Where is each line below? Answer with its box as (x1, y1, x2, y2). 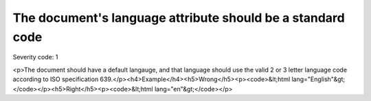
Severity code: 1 (12, 53, 58, 61)
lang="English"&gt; (291, 75, 346, 83)
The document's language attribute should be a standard (12, 10, 345, 25)
